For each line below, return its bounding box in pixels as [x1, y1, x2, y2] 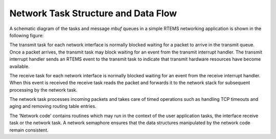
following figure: [9, 32, 44, 38]
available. [9, 63, 30, 69]
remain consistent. [9, 127, 49, 133]
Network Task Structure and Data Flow [9, 8, 177, 19]
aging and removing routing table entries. [9, 103, 97, 109]
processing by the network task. [9, 87, 78, 93]
